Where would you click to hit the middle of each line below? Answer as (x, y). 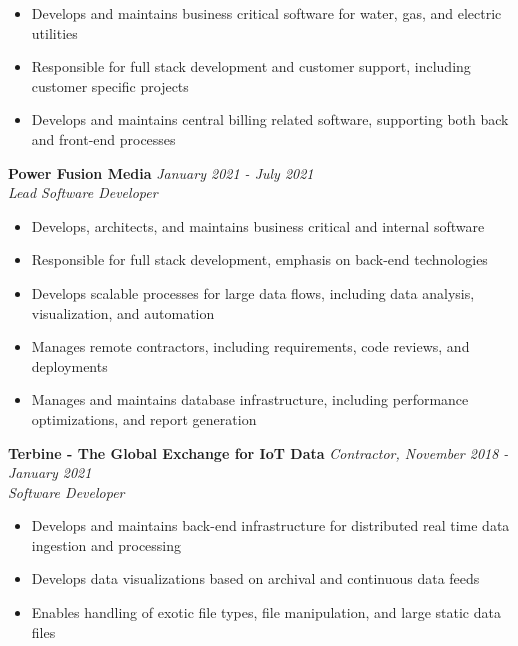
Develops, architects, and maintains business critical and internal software (258, 225)
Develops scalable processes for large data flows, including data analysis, (253, 292)
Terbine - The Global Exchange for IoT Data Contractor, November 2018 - (258, 452)
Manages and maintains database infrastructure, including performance (250, 399)
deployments (69, 365)
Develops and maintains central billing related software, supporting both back (270, 119)
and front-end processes (103, 138)
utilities (54, 32)
